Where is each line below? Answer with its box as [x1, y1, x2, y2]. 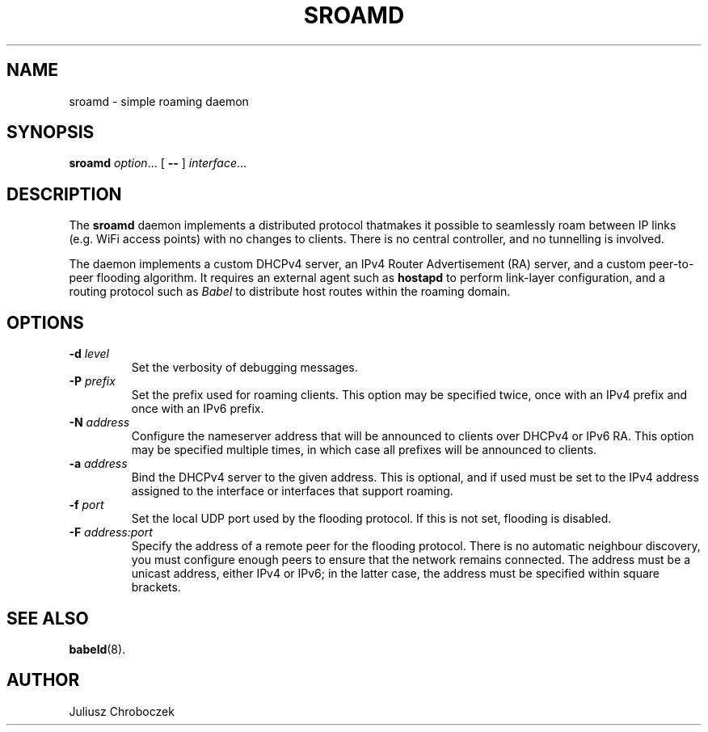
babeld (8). [69, 642, 126, 656]
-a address [69, 456, 128, 471]
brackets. [131, 580, 181, 595]
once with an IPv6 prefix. [131, 402, 264, 416]
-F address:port [69, 525, 153, 540]
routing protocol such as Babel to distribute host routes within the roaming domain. [69, 284, 511, 299]
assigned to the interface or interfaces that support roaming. [131, 484, 453, 499]
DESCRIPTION [6, 183, 122, 204]
